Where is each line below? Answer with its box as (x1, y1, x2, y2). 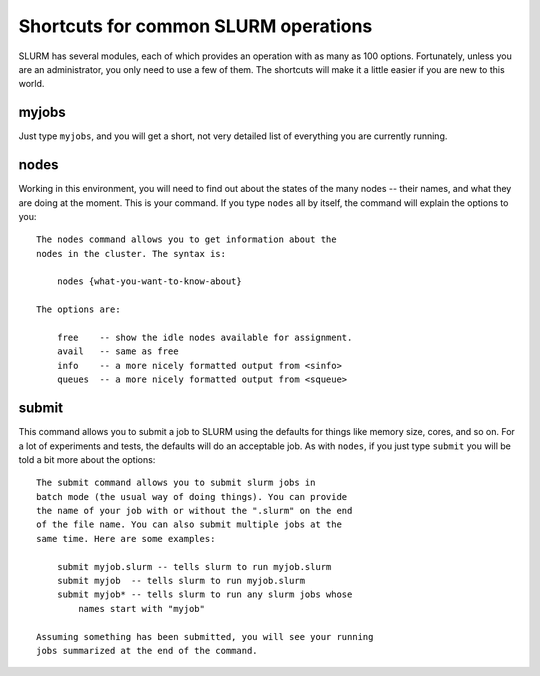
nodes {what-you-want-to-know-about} (56, 276, 242, 287)
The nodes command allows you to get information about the (36, 234, 337, 245)
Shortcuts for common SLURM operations (18, 15, 373, 37)
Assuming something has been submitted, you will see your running (36, 631, 374, 642)
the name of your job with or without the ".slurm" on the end (36, 505, 353, 517)
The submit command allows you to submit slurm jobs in (36, 477, 316, 489)
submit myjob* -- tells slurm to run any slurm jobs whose (56, 589, 353, 600)
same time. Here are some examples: (36, 533, 216, 544)
